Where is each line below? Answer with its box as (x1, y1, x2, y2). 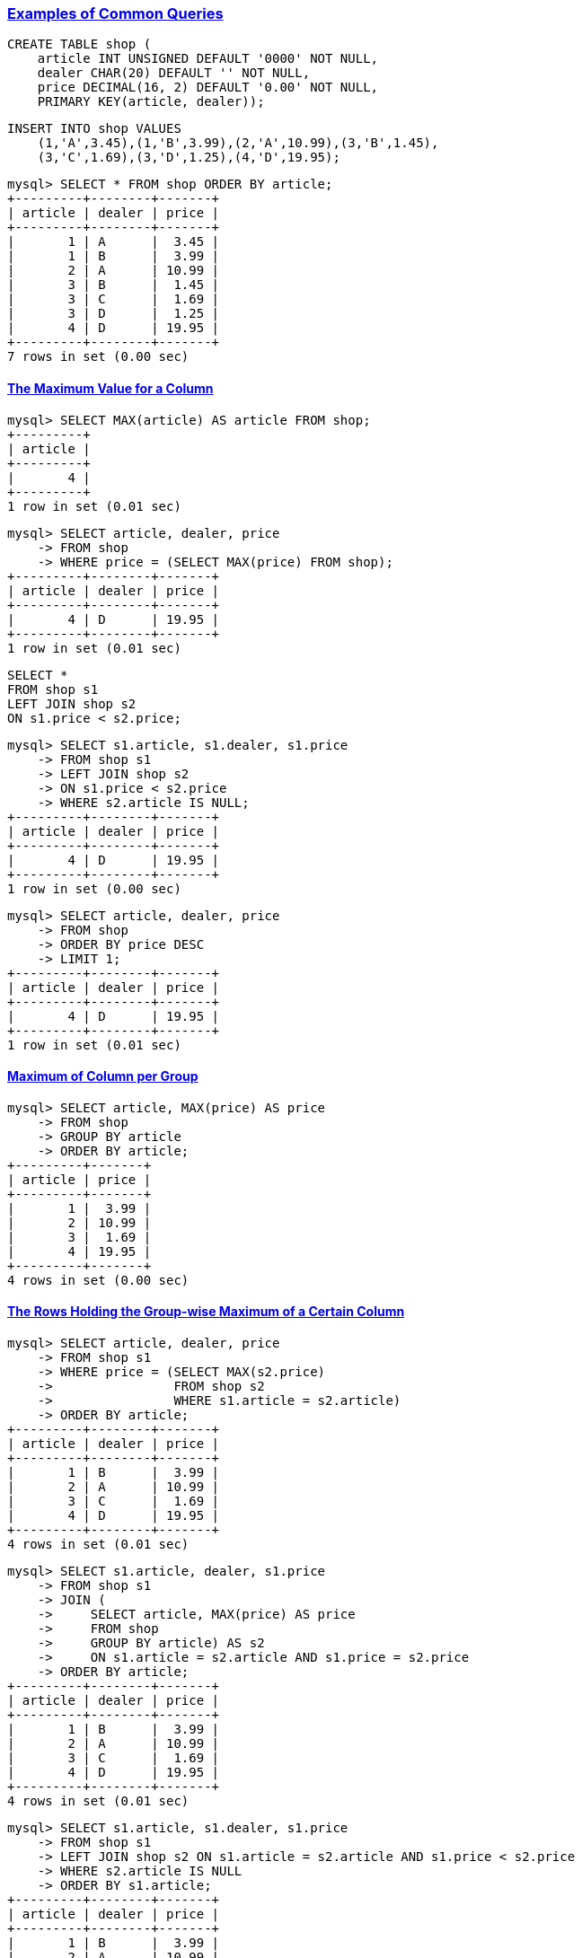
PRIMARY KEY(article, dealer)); (37, 94, 265, 110)
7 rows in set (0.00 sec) (7, 349, 190, 364)
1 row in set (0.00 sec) (7, 881, 181, 896)
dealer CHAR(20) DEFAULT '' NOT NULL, (37, 66, 311, 81)
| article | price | (7, 1172, 152, 1187)
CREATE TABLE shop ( (7, 37, 152, 52)
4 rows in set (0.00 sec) (7, 1272, 190, 1287)
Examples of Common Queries (7, 4, 224, 22)
